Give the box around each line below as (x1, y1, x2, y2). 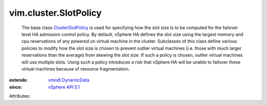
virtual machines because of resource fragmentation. (21, 66, 130, 71)
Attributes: (9, 93, 31, 99)
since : (9, 84, 22, 90)
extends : (9, 77, 28, 83)
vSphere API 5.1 (48, 84, 80, 90)
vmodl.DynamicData (48, 77, 89, 83)
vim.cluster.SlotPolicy (9, 7, 102, 18)
